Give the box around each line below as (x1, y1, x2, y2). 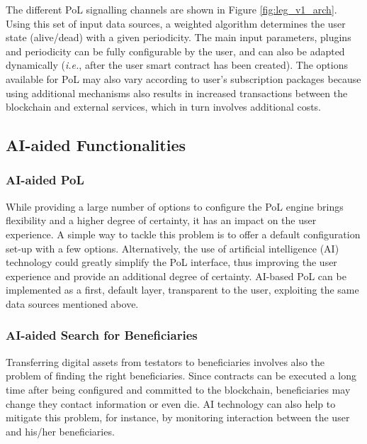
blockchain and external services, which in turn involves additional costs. (6, 99, 322, 114)
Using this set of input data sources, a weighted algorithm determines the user (6, 16, 346, 30)
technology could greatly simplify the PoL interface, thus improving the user (6, 255, 337, 270)
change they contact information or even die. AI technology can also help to (6, 396, 336, 411)
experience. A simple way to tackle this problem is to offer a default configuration (6, 226, 361, 241)
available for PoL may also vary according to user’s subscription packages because (6, 71, 361, 86)
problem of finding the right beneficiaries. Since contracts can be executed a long (6, 368, 356, 383)
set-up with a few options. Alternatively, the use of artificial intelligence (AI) (6, 240, 339, 255)
